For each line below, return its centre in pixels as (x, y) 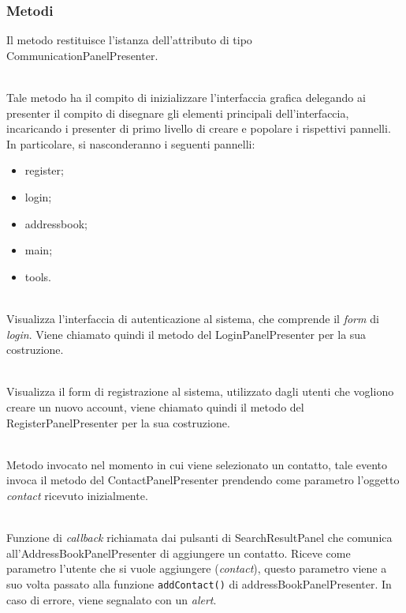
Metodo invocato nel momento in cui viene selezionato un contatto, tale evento (197, 464)
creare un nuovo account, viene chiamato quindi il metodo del (155, 406)
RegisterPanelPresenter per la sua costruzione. (118, 422)
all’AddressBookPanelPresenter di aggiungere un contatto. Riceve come (179, 553)
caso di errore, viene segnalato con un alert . (112, 599)
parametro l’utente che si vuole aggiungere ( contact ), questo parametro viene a (197, 568)
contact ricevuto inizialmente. (77, 495)
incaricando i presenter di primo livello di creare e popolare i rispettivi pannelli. (199, 128)
